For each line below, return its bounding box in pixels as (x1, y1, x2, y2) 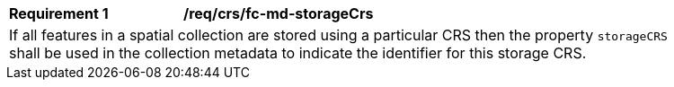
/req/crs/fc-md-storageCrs (183, 4, 374, 22)
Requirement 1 (9, 4, 109, 22)
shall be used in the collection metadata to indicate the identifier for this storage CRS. (9, 44, 587, 62)
